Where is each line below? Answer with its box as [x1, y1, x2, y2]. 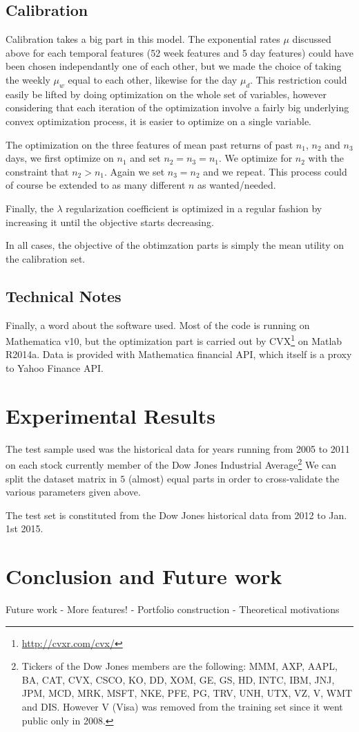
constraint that [6, 164, 69, 178]
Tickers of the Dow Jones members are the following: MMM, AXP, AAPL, [21, 659, 338, 673]
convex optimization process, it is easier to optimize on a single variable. [6, 113, 312, 128]
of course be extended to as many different [6, 178, 186, 192]
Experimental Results [6, 401, 215, 429]
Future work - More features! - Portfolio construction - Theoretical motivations [6, 602, 340, 617]
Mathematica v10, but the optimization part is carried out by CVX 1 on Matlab [6, 332, 342, 348]
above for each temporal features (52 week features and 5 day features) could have [6, 45, 353, 59]
